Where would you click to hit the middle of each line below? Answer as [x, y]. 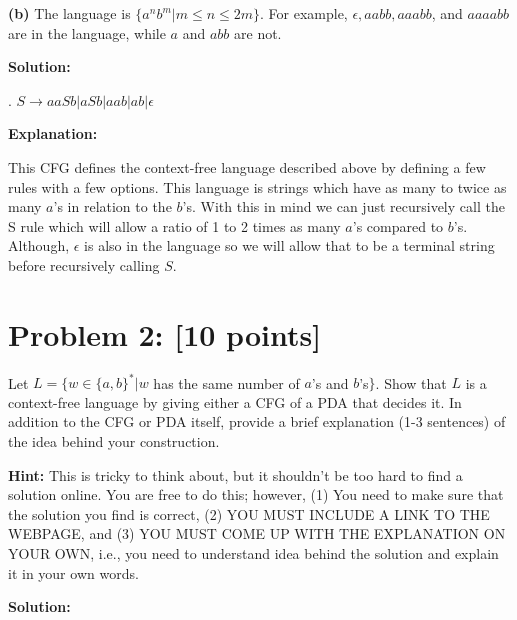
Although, [39, 245]
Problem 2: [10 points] [165, 333]
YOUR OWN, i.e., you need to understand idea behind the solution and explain [253, 552]
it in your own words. [73, 572]
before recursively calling [84, 264]
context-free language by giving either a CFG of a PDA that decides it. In [235, 401]
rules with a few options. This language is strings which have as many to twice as [257, 186]
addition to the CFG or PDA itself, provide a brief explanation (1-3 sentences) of [257, 421]
